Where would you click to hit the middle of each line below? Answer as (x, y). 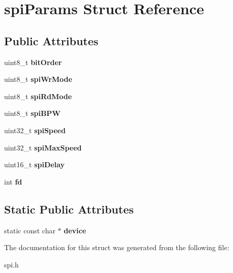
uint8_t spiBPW (32, 113)
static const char (30, 230)
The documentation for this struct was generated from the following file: (117, 247)
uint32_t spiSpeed (35, 130)
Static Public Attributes (69, 209)
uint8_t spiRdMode (38, 96)
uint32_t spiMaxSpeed (43, 147)
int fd (13, 181)
